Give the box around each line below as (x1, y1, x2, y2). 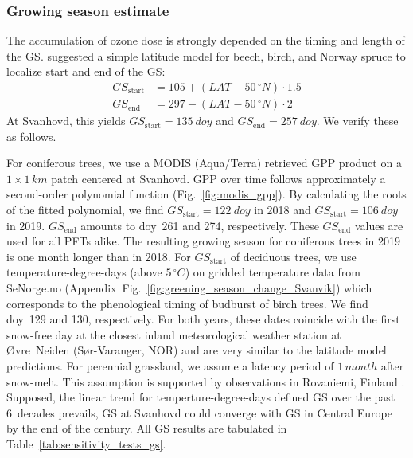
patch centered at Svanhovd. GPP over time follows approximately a (51, 170, 386, 186)
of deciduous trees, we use (230, 248, 357, 264)
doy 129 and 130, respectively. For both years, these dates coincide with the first (6, 311, 400, 327)
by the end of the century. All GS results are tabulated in (6, 420, 287, 436)
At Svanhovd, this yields (6, 112, 126, 129)
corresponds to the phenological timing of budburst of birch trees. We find (6, 295, 368, 311)
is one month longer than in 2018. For (6, 248, 191, 264)
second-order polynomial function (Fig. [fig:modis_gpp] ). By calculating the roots (6, 186, 407, 202)
